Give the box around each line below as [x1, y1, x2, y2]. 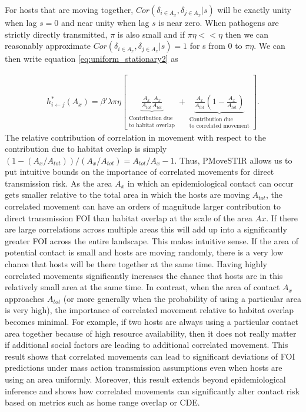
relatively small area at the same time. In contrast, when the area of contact [5, 281, 280, 293]
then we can [225, 28, 269, 40]
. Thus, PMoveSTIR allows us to [174, 154, 292, 166]
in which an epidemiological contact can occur [127, 177, 294, 189]
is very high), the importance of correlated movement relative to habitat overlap [5, 304, 294, 316]
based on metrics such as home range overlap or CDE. [5, 396, 200, 408]
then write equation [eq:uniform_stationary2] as [5, 52, 178, 65]
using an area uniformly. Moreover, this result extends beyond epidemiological [5, 373, 286, 385]
